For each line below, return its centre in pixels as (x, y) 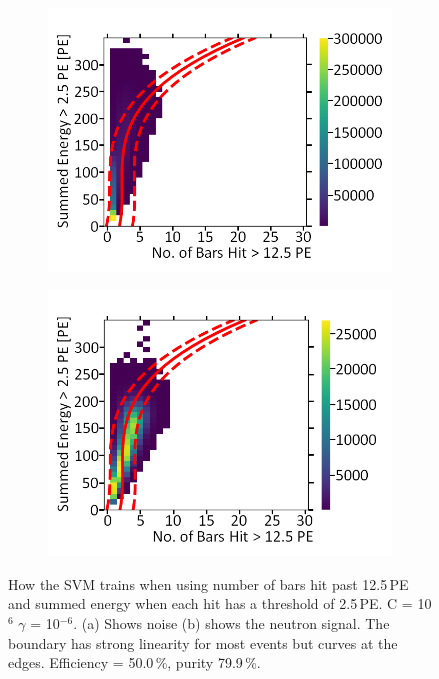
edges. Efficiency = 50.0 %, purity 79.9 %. (134, 662)
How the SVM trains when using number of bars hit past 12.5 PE (208, 583)
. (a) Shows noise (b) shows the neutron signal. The (231, 623)
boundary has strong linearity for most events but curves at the (203, 642)
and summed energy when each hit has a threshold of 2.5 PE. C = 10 (220, 603)
